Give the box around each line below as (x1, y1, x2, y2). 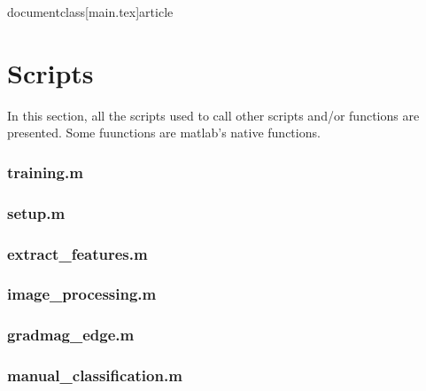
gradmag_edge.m (7, 324, 135, 346)
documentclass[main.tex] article (7, 3, 174, 20)
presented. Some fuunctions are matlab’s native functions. (7, 123, 321, 142)
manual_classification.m (7, 364, 182, 387)
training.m (7, 160, 83, 183)
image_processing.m (7, 283, 157, 305)
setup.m (7, 201, 66, 223)
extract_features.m (7, 242, 148, 264)
